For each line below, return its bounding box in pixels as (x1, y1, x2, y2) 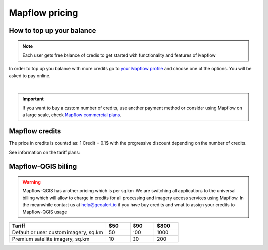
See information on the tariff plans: (9, 149, 80, 155)
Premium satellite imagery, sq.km (12, 235, 90, 242)
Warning (22, 179, 41, 185)
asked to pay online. (9, 72, 51, 79)
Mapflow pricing (9, 7, 78, 18)
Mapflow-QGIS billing (9, 162, 77, 171)
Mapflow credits (9, 127, 61, 136)
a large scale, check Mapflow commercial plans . (22, 112, 122, 118)
